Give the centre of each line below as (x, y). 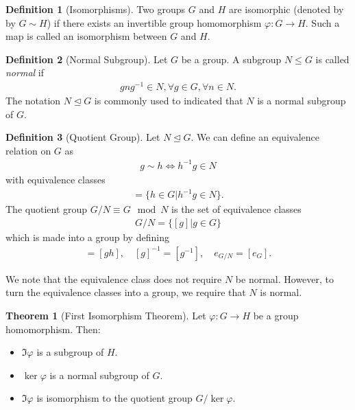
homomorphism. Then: (53, 329)
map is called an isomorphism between (86, 36)
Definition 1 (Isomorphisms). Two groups (96, 9)
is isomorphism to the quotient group (114, 398)
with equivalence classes (56, 179)
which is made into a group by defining (87, 237)
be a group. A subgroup (231, 59)
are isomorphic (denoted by (286, 9)
